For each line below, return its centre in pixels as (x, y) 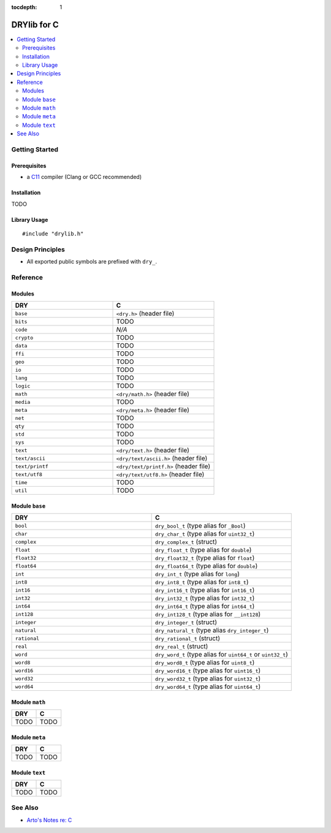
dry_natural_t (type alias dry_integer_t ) (212, 630)
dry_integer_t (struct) (186, 622)
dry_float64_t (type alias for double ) (206, 566)
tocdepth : (24, 7)
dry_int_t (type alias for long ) (197, 574)
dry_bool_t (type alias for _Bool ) (200, 526)
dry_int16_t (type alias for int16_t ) (205, 590)
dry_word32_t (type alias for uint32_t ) (208, 679)
